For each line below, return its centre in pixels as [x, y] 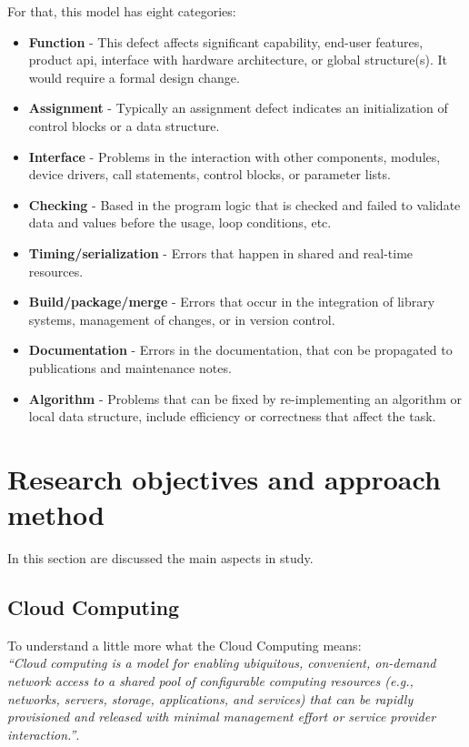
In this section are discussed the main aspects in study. [160, 558]
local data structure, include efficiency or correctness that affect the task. [232, 416]
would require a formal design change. [134, 77]
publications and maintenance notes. [130, 367]
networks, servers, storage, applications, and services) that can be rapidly [210, 698]
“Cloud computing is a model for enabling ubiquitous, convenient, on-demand [222, 663]
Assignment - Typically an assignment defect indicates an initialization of [238, 108]
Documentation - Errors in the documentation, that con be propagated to [240, 350]
